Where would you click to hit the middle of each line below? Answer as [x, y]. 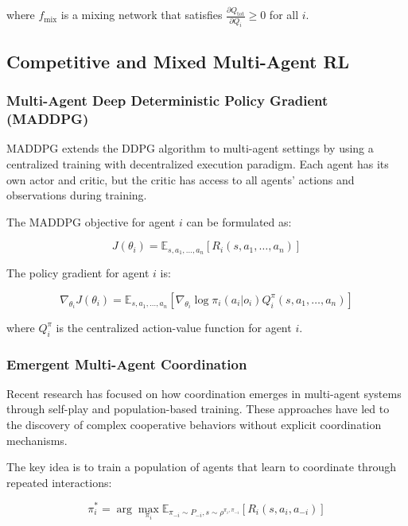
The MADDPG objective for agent [91, 221]
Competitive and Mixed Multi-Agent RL [178, 61]
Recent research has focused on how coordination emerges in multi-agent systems [204, 393]
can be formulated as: [239, 221]
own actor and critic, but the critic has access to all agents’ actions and [181, 179]
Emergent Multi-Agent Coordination [127, 364]
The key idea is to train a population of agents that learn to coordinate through [201, 467]
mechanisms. [37, 440]
